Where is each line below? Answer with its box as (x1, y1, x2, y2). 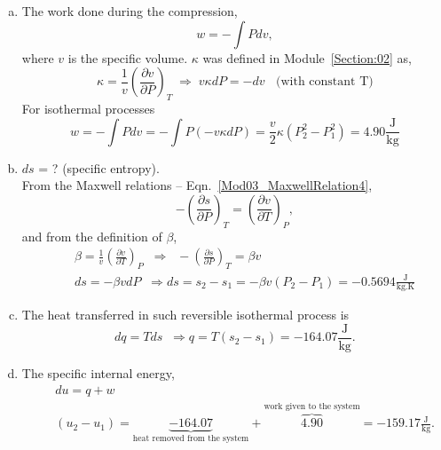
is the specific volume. (67, 48, 188, 67)
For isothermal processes (21, 99, 155, 117)
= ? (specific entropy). (38, 158, 160, 177)
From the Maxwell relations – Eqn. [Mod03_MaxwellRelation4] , (21, 176, 373, 194)
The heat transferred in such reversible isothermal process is (21, 305, 350, 324)
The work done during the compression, (21, 2, 238, 20)
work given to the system (264, 402, 360, 412)
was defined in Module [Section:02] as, (202, 48, 412, 67)
